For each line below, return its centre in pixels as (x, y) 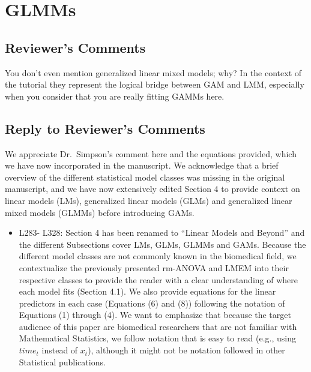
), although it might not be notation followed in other (186, 350)
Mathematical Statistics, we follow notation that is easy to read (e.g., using (158, 338)
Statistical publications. (62, 361)
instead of (60, 350)
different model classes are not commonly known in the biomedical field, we (158, 256)
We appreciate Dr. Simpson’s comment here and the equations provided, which (151, 153)
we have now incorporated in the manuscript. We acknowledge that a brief (142, 165)
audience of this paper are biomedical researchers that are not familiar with (158, 326)
